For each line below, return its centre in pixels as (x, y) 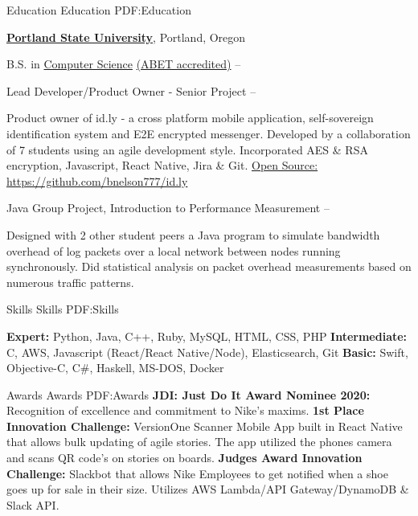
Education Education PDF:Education (99, 10)
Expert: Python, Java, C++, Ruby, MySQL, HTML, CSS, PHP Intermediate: (207, 336)
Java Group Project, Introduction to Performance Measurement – (168, 208)
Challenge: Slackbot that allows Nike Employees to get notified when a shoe (197, 473)
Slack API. (33, 504)
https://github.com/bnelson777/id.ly (97, 180)
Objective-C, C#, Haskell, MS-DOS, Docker (115, 368)
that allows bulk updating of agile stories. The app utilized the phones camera (199, 442)
